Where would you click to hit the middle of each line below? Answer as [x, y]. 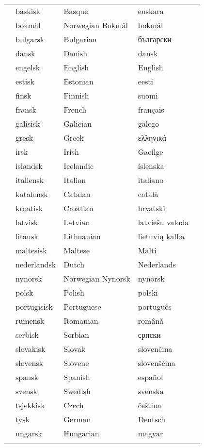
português [155, 307]
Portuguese [82, 307]
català [148, 194]
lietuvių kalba [161, 236]
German [77, 419]
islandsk [29, 166]
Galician [78, 124]
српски [149, 335]
